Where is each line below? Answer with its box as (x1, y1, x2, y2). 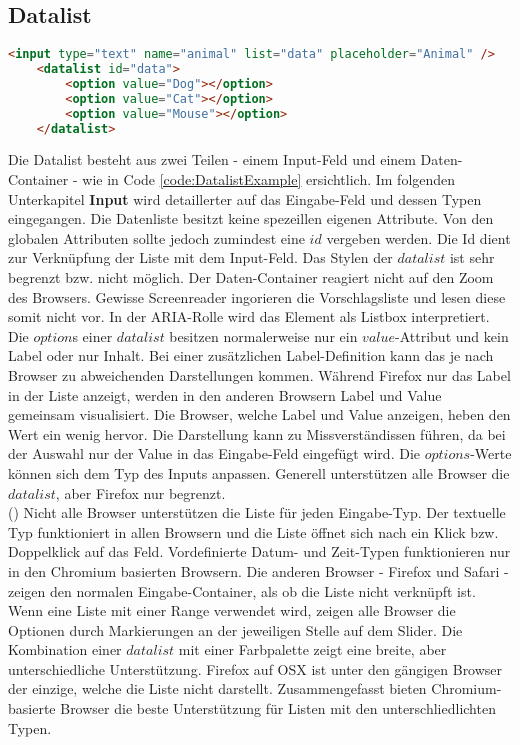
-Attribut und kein (395, 325, 509, 346)
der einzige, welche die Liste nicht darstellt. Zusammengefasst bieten (8, 678, 427, 699)
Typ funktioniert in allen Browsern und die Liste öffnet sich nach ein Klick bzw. (8, 521, 499, 542)
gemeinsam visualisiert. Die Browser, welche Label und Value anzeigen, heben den (8, 404, 511, 425)
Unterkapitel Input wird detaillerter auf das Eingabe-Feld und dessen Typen (8, 188, 482, 209)
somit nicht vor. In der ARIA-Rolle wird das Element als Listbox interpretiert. (8, 306, 490, 327)
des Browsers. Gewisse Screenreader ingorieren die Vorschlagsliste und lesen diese (8, 286, 506, 307)
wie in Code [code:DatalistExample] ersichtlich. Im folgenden (82, 169, 456, 190)
